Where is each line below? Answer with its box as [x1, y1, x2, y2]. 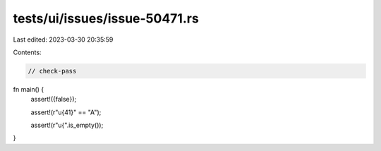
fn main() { [13, 85, 44, 93]
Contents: [13, 48, 42, 56]
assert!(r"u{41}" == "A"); [30, 108, 102, 116]
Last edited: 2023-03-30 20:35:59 [13, 35, 114, 44]
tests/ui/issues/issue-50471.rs [13, 11, 199, 26]
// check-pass [28, 67, 77, 75]
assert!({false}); [30, 95, 77, 104]
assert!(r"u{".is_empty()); [30, 121, 104, 130]
